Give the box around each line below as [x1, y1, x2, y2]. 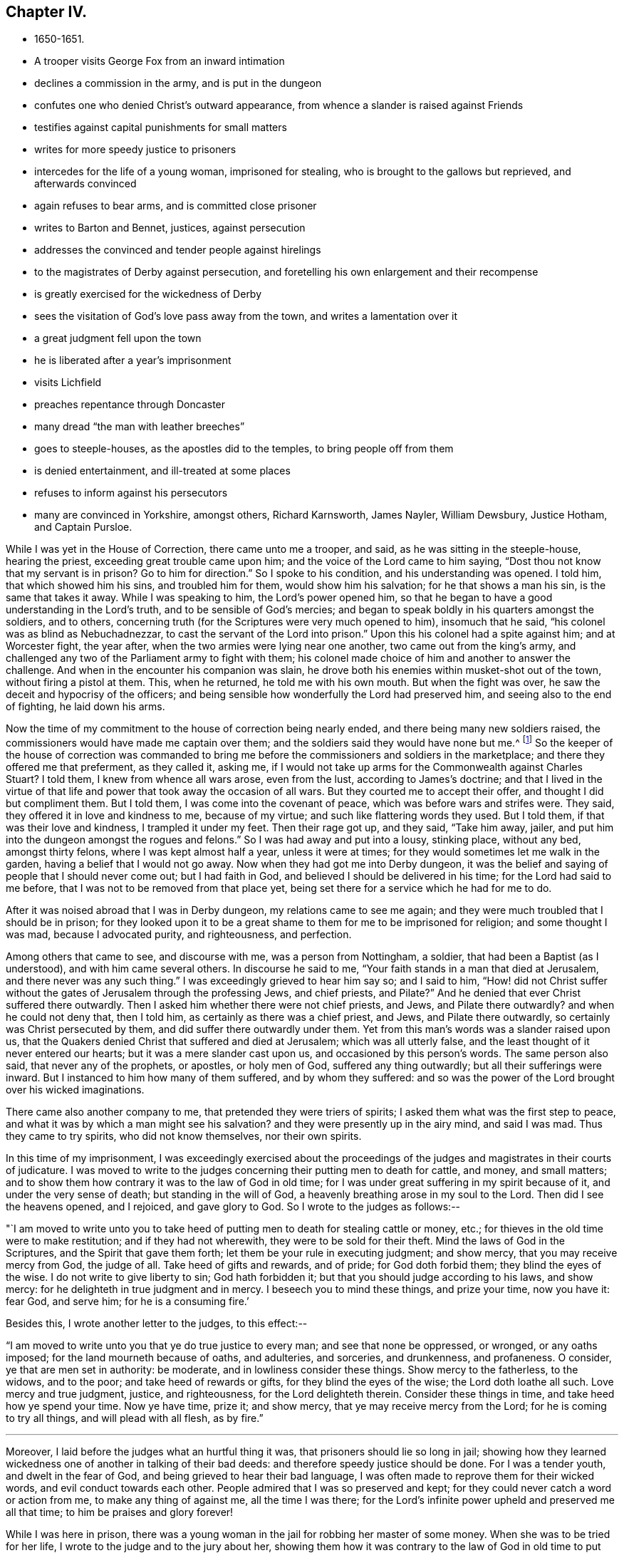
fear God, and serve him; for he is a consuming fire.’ [6, 1295, 249, 1308]
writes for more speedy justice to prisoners [34, 143, 236, 156]
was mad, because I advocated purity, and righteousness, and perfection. [6, 928, 352, 941]
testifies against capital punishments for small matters [34, 121, 287, 134]
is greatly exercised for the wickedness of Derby [34, 288, 262, 301]
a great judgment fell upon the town [34, 332, 202, 345]
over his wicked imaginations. [6, 1084, 145, 1096]
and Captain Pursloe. [34, 521, 132, 534]
